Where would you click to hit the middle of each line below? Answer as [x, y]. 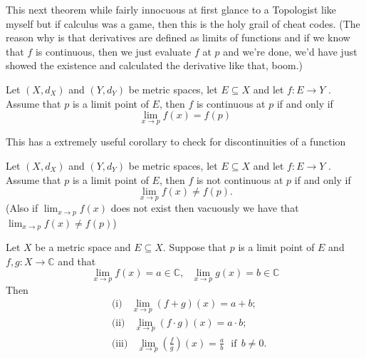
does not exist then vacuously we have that [205, 208]
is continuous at [231, 103]
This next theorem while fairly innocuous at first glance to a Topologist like [171, 9]
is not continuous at [240, 179]
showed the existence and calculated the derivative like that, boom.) [155, 65]
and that [77, 261]
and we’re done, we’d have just [290, 51]
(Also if [22, 208]
